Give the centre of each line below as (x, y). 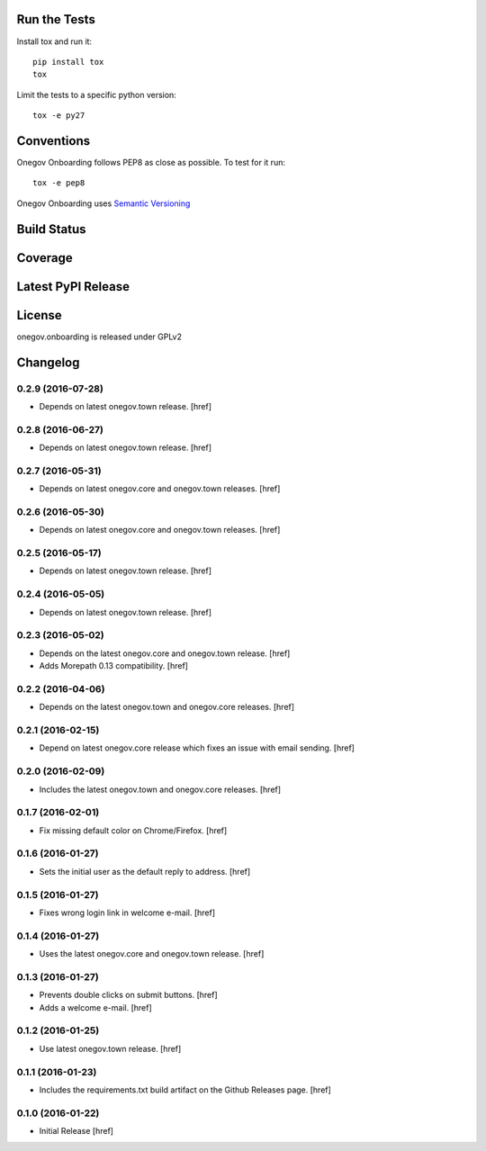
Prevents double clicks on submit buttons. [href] (128, 995)
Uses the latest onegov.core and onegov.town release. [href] (152, 954)
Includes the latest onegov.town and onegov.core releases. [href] (160, 789)
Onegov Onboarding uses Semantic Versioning (103, 203)
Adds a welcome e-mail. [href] (95, 1007)
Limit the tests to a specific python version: (97, 94)
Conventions (54, 141)
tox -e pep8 (59, 183)
